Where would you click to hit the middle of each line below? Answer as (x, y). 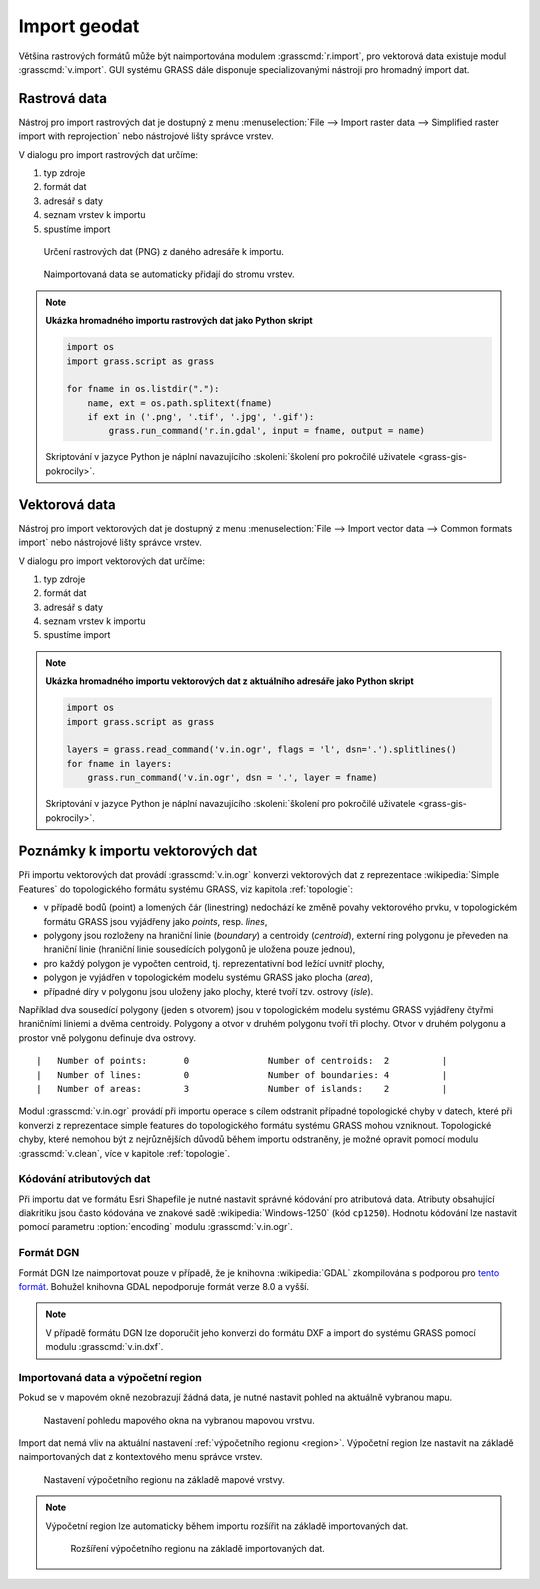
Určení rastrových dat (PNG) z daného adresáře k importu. (163, 251)
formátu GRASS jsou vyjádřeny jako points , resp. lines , (155, 921)
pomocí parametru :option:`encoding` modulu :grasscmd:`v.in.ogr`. (156, 1227)
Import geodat (79, 26)
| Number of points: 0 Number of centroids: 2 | (242, 1061)
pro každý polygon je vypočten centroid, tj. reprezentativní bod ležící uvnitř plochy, (214, 963)
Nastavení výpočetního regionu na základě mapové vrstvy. (164, 1479)
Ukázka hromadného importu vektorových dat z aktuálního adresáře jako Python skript (229, 681)
